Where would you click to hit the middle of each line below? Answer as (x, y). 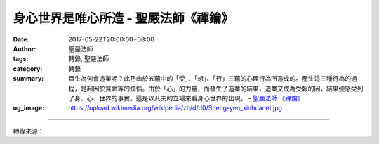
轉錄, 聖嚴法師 (88, 59)
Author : (25, 48)
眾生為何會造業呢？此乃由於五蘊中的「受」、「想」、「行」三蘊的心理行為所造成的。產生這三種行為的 (210, 79)
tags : (21, 59)
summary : (28, 79)
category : (28, 68)
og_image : (29, 108)
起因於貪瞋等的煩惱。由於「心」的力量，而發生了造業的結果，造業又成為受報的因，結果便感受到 (225, 89)
